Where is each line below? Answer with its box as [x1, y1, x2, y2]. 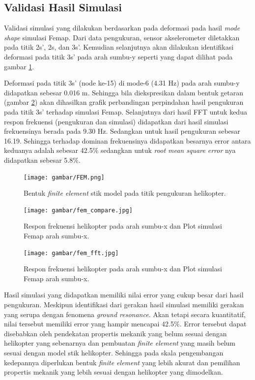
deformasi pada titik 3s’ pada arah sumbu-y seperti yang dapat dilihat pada [4, 51, 233, 61]
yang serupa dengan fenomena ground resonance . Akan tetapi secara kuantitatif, [4, 309, 246, 319]
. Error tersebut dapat [179, 319, 247, 329]
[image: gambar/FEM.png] [24, 174, 105, 181]
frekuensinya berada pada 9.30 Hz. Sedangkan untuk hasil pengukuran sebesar [4, 126, 240, 136]
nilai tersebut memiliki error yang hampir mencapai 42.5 [4, 319, 174, 329]
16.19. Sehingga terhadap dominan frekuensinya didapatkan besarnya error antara [4, 135, 251, 146]
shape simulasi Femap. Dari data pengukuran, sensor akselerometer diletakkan [4, 32, 240, 42]
